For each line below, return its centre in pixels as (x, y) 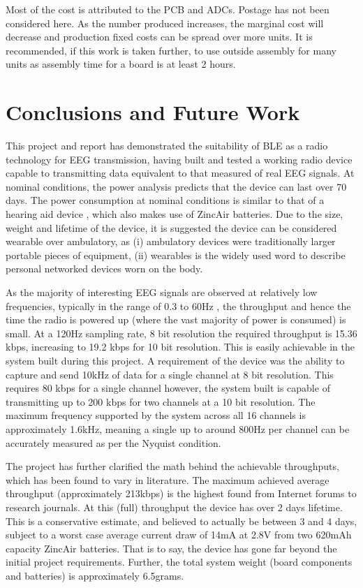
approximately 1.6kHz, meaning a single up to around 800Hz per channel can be (178, 428)
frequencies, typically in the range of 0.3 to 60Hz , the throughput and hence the (178, 306)
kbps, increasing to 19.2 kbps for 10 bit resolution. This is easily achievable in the (180, 347)
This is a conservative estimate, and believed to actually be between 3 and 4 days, (181, 521)
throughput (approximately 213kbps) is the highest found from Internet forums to (181, 493)
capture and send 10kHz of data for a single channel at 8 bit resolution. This (170, 374)
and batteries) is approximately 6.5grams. (95, 575)
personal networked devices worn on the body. (104, 269)
